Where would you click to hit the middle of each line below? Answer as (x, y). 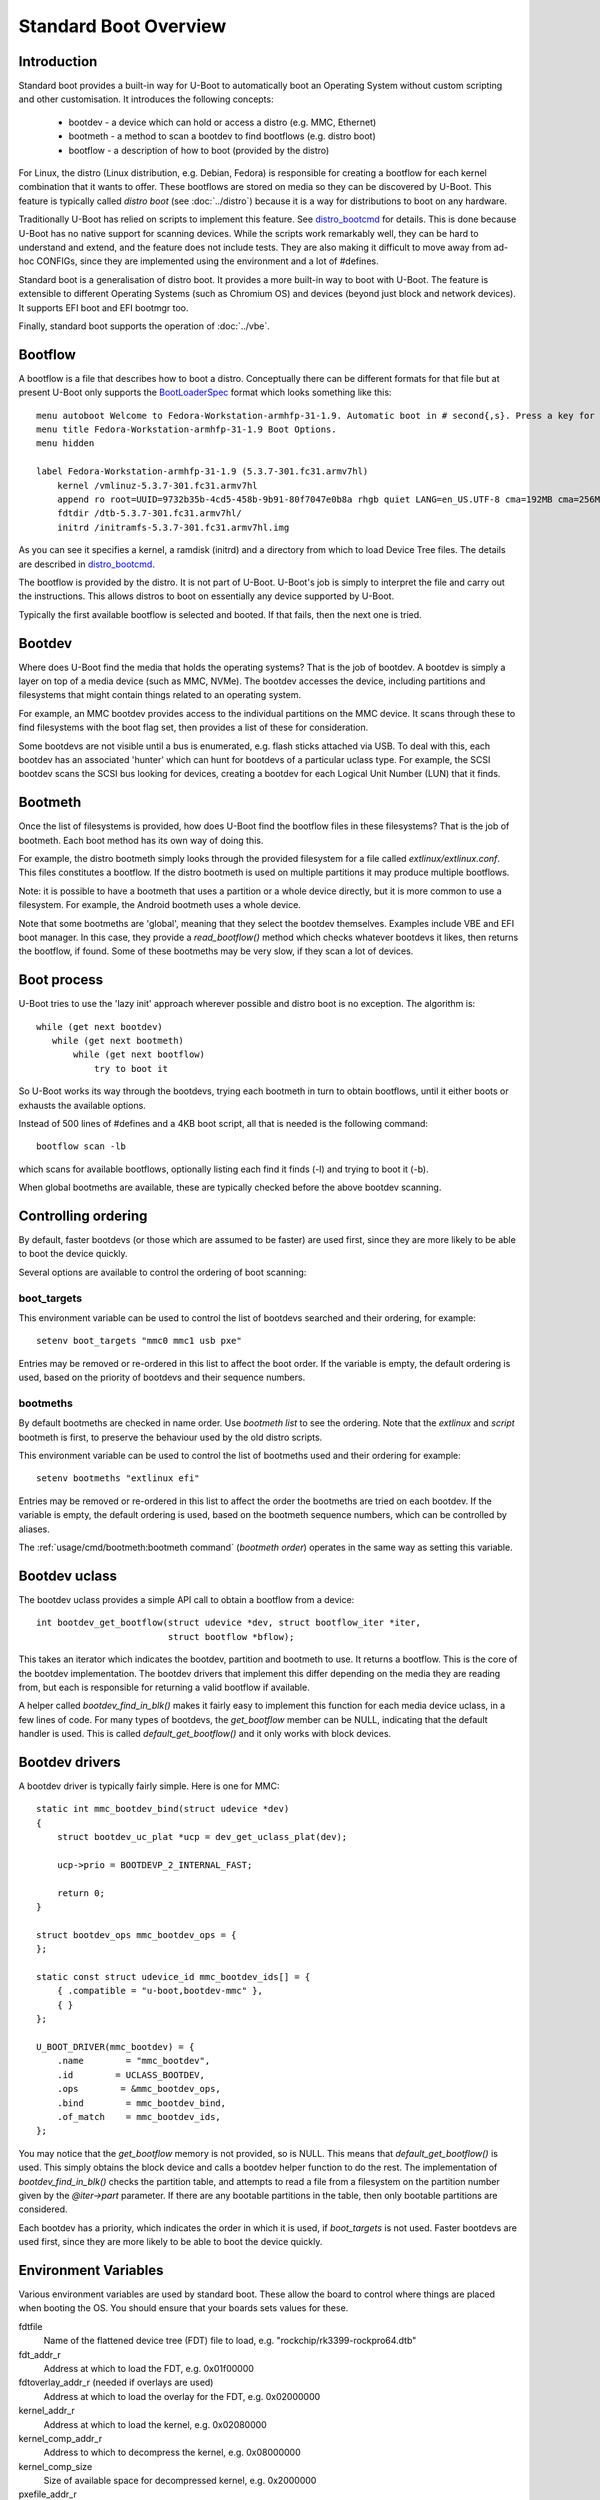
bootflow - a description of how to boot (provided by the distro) (199, 150)
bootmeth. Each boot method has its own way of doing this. (141, 840)
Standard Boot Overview (122, 26)
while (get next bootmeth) (118, 1041)
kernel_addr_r (46, 2411)
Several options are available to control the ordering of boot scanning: (162, 1272)
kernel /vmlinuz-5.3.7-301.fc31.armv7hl (157, 485)
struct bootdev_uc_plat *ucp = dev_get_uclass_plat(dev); (202, 1837)
